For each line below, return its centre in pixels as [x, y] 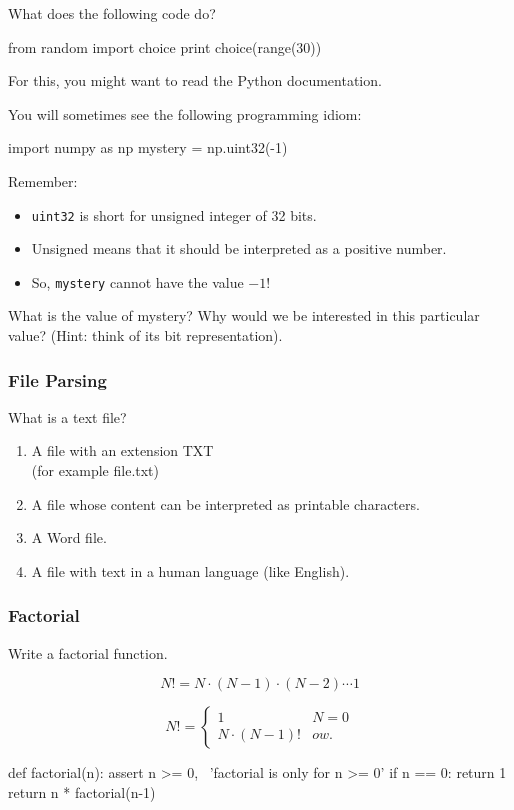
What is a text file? [67, 416]
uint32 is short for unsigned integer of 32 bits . [174, 214]
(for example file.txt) [95, 470]
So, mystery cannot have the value [137, 281]
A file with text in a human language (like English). [190, 570]
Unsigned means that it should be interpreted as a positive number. [239, 248]
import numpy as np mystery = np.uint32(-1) [148, 147]
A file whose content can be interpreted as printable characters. [225, 503]
